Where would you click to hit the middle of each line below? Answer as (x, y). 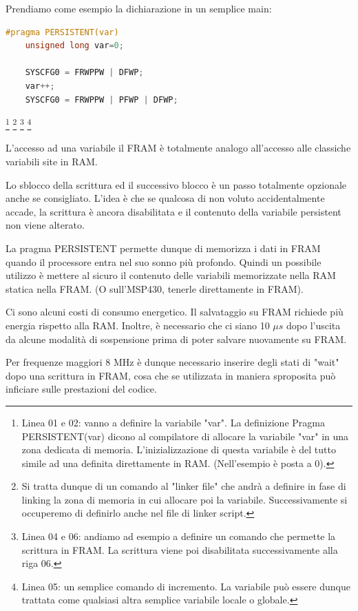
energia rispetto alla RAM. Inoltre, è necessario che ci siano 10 (138, 325)
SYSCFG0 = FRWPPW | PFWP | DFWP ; (102, 100)
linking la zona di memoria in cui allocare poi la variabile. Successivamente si (185, 499)
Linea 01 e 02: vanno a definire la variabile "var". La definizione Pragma (173, 422)
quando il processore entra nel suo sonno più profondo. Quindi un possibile (164, 261)
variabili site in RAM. (52, 161)
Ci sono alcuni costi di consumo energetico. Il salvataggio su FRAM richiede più (175, 312)
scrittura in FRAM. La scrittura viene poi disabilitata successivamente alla (180, 549)
